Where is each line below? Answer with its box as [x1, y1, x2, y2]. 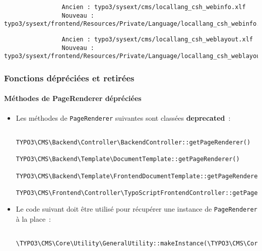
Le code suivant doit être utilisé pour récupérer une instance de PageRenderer [16, 204, 257, 214]
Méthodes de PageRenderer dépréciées [4, 93, 142, 104]
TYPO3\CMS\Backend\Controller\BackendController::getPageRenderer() [16, 138, 251, 146]
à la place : [16, 214, 51, 224]
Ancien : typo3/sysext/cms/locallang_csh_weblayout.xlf [61, 35, 253, 43]
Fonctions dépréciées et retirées [4, 71, 135, 84]
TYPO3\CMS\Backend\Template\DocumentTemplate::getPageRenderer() [16, 156, 240, 163]
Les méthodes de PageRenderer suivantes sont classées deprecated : [16, 112, 231, 123]
